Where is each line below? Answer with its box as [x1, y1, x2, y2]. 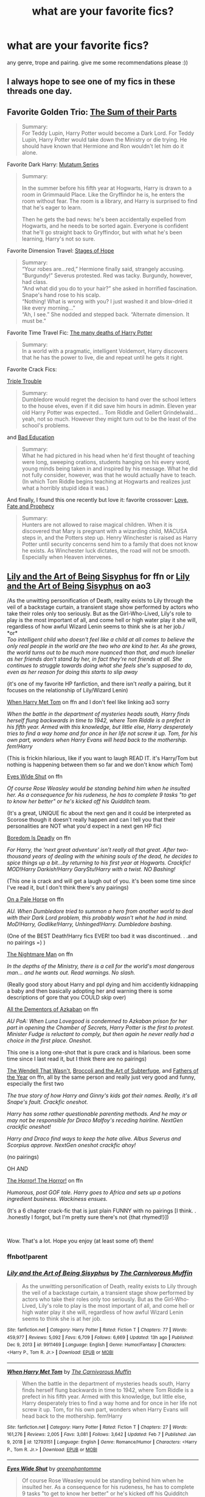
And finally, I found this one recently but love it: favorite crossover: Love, [7, 496, 189, 504]
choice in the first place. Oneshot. [7, 1037, 92, 1044]
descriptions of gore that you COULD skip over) [7, 993, 127, 1001]
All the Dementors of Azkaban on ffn [7, 1006, 99, 1013]
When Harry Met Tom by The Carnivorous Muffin [7, 1368, 131, 1375]
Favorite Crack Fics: [7, 366, 57, 373]
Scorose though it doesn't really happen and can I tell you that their [7, 816, 176, 823]
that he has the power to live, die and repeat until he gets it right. [21, 354, 184, 361]
